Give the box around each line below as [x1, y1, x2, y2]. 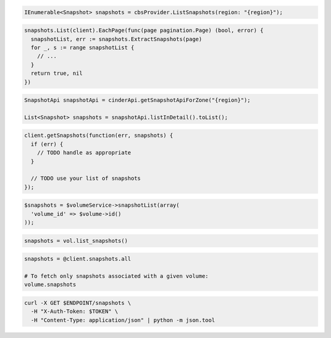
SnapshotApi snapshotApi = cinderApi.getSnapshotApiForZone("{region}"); [24, 97, 251, 104]
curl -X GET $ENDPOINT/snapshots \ [24, 299, 131, 307]
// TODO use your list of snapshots [31, 175, 141, 182]
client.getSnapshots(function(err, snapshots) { [24, 132, 173, 139]
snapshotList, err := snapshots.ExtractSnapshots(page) [31, 36, 202, 42]
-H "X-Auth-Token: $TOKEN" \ [31, 308, 119, 315]
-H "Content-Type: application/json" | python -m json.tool [31, 317, 215, 323]
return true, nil [31, 70, 83, 77]
